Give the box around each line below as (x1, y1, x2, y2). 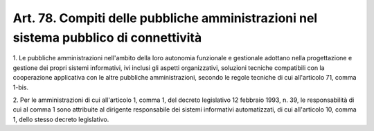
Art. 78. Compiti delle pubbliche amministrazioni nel (12, 10, 318, 26)
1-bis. (12, 83, 29, 91)
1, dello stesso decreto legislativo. (12, 115, 109, 123)
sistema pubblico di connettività (12, 30, 202, 45)
